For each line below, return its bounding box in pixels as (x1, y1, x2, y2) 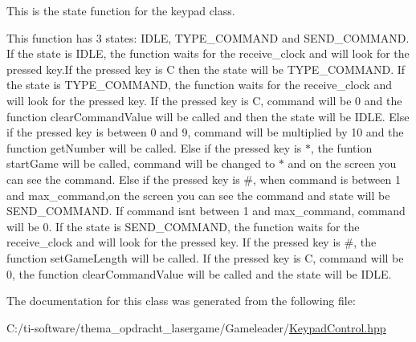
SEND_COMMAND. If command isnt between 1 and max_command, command (6, 202, 406, 219)
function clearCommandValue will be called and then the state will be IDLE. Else (6, 108, 410, 124)
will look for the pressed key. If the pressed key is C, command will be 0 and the (6, 92, 402, 108)
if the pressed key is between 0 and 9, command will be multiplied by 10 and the (6, 124, 404, 140)
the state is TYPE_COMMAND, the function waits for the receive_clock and (6, 76, 392, 93)
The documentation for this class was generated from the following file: (6, 292, 356, 309)
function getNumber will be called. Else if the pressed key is (6, 139, 302, 156)
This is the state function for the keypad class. (6, 2, 235, 18)
